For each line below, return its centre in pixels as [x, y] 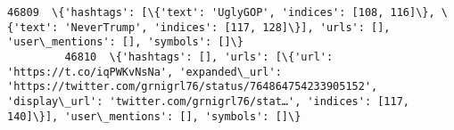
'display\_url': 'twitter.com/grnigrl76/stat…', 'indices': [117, [209, 101]
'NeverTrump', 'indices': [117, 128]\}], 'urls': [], [227, 27]
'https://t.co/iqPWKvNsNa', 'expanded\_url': [144, 72]
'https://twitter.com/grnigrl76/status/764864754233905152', [193, 87]
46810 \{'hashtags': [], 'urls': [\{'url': [199, 57]
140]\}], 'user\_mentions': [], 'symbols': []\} [154, 116]
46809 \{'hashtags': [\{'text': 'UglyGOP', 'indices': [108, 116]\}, [221, 12]
